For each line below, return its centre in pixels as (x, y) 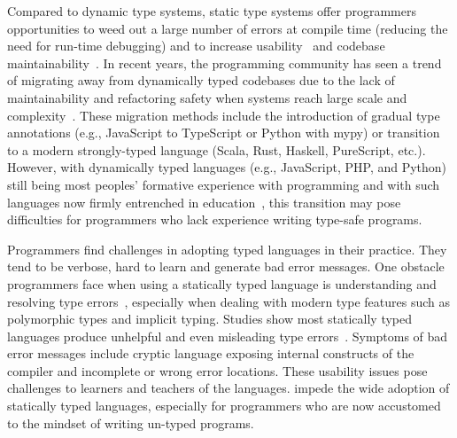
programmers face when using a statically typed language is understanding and (222, 283)
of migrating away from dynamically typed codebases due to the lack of (201, 80)
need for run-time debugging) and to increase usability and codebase (196, 46)
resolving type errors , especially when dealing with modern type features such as (229, 301)
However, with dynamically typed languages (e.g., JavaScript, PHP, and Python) (227, 167)
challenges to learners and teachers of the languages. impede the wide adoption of (228, 388)
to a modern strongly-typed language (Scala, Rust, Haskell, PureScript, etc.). (217, 149)
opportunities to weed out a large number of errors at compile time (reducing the (228, 28)
